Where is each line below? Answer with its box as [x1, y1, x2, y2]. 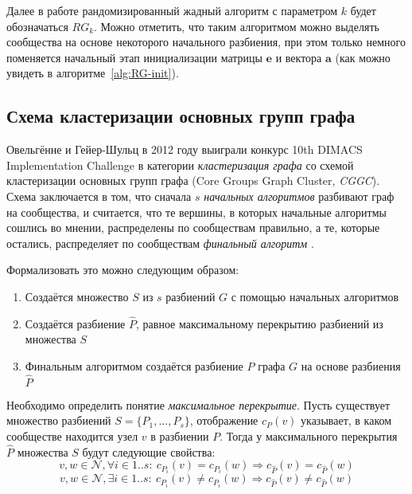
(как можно [335, 49, 391, 65]
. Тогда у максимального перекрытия [220, 427, 398, 444]
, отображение [189, 412, 258, 429]
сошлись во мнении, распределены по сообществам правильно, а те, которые [6, 219, 380, 236]
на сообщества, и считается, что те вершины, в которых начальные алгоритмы [6, 203, 387, 220]
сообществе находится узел [6, 427, 138, 444]
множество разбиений [6, 412, 111, 429]
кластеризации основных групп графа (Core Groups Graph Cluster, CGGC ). [6, 172, 380, 189]
